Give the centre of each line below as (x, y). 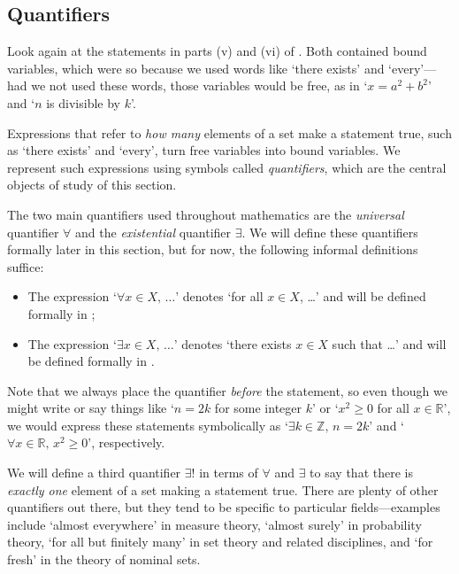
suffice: (26, 266)
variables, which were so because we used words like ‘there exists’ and (196, 68)
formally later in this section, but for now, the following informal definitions (213, 249)
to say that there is (361, 473)
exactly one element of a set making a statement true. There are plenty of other (223, 489)
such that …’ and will (389, 343)
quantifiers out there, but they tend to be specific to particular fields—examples (224, 507)
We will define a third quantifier (94, 473)
